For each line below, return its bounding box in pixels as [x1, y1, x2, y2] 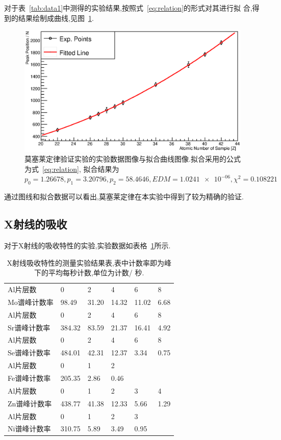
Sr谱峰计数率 [8, 322, 50, 332]
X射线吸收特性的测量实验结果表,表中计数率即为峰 [7, 257, 171, 268]
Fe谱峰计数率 [8, 373, 51, 383]
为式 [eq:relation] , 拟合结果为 [24, 163, 119, 174]
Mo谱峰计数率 [8, 296, 54, 307]
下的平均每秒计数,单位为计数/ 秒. [34, 267, 144, 278]
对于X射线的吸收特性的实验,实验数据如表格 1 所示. [4, 240, 171, 251]
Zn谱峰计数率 [8, 398, 52, 408]
